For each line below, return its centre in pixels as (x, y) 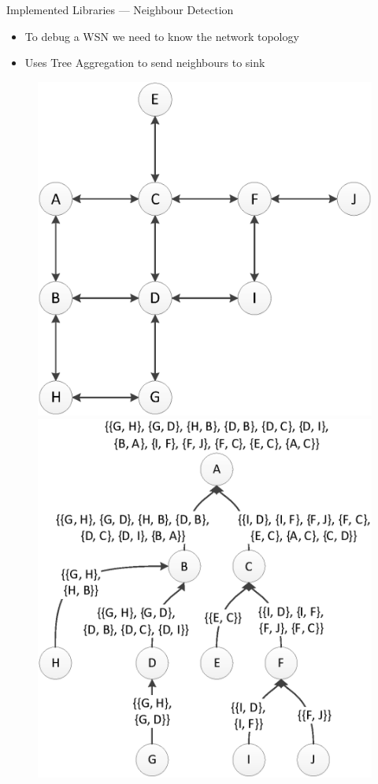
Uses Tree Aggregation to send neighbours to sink (145, 63)
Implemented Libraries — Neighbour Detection (120, 9)
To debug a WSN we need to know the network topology (162, 36)
